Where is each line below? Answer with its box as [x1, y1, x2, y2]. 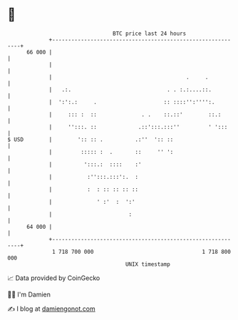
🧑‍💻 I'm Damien [7, 290, 51, 299]
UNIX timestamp [125, 260, 171, 268]
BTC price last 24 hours [113, 30, 187, 37]
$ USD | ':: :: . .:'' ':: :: [7, 135, 174, 143]
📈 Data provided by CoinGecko [7, 274, 100, 282]
